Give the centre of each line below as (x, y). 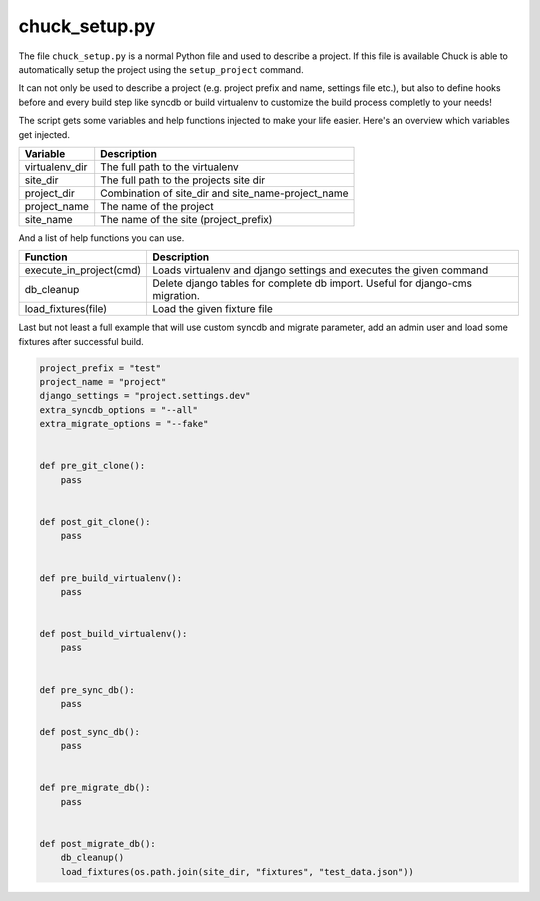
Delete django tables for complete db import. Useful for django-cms (312, 283)
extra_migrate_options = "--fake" (124, 424)
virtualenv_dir (56, 167)
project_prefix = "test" (100, 368)
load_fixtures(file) (65, 309)
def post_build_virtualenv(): (113, 634)
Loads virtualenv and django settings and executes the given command (320, 270)
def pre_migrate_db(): (95, 788)
